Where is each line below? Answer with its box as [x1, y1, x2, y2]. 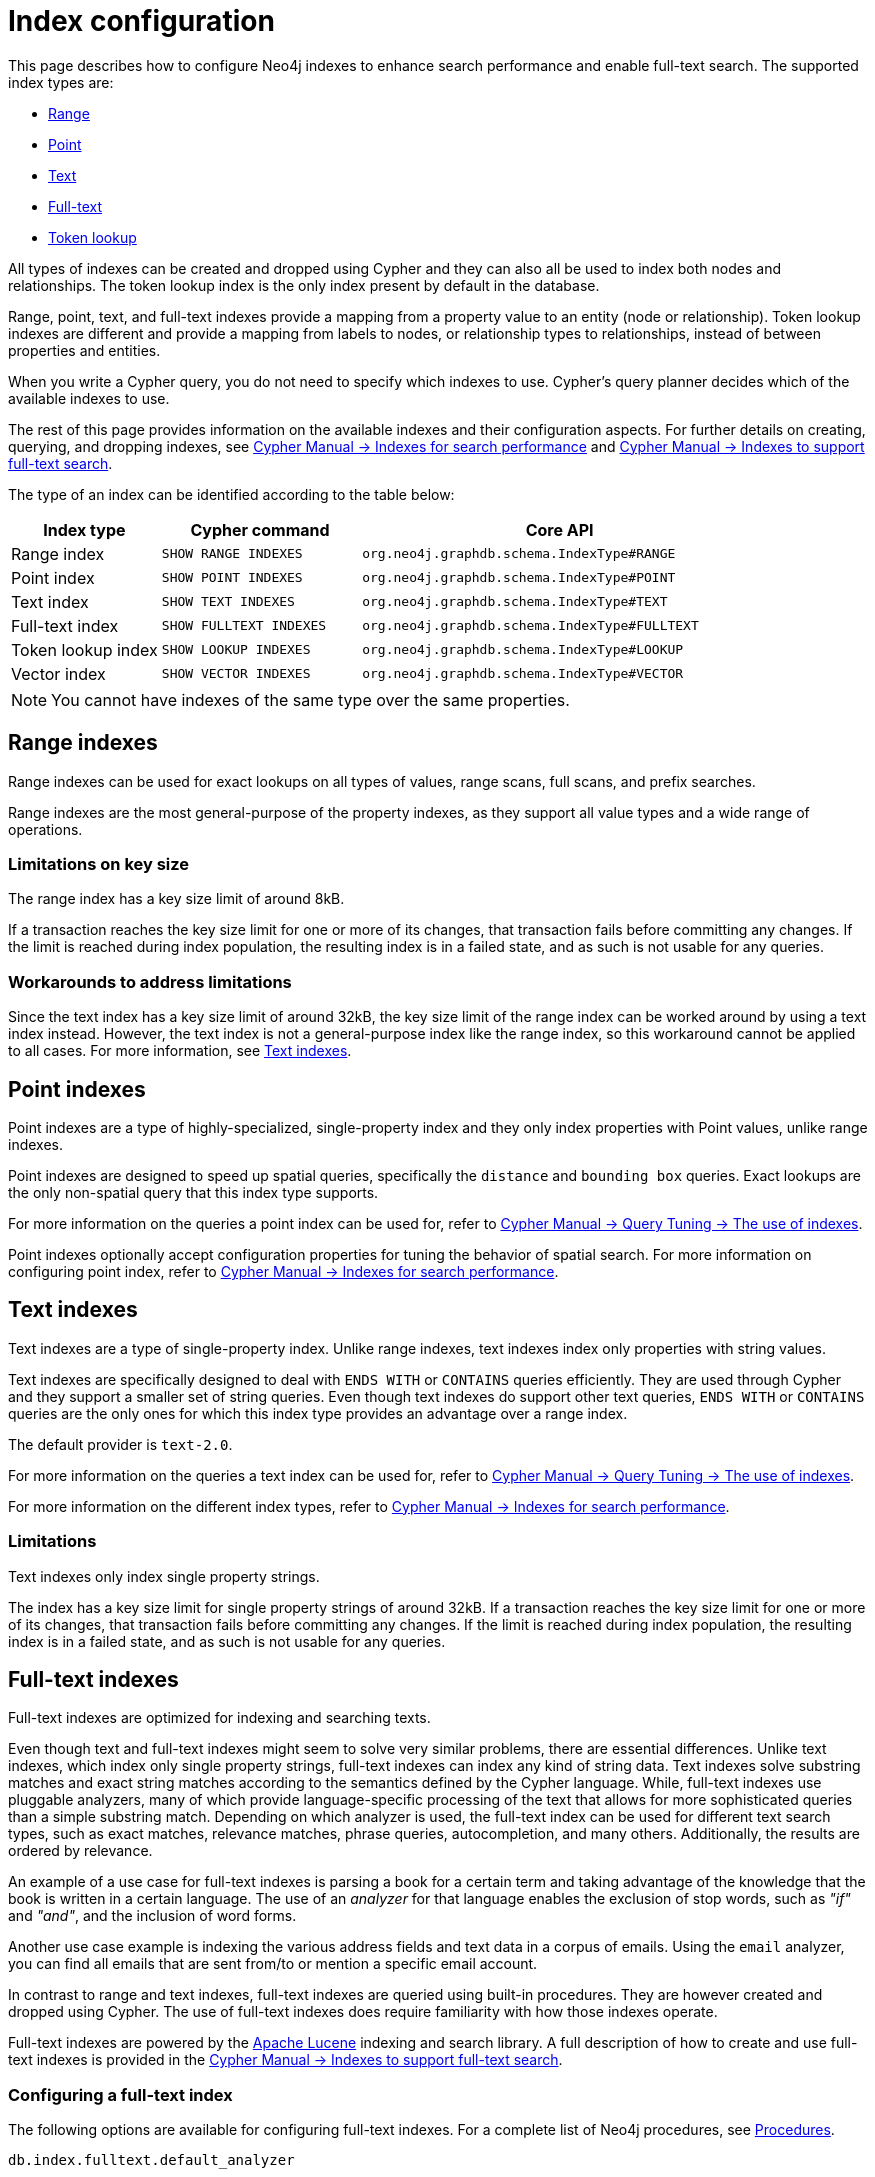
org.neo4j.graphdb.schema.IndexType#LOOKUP [362, 642, 684, 658]
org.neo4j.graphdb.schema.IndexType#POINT [362, 570, 676, 586]
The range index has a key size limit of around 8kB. [8, 890, 345, 908]
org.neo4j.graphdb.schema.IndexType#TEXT [362, 594, 668, 610]
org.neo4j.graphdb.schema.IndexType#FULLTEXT [362, 618, 699, 634]
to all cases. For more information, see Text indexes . [8, 1042, 352, 1060]
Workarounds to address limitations [8, 971, 292, 992]
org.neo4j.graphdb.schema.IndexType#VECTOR [362, 666, 684, 682]
